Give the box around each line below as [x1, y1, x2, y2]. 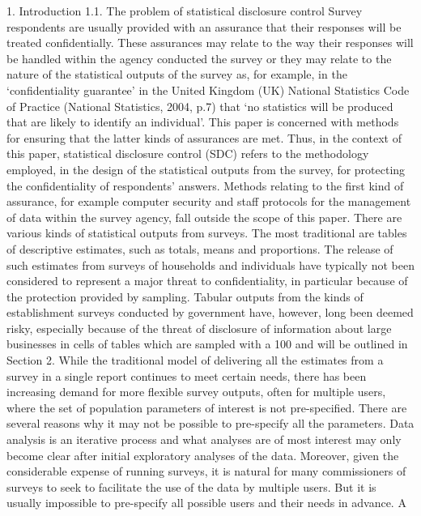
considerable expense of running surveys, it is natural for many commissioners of [6, 463, 406, 480]
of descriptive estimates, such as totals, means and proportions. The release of [6, 240, 393, 257]
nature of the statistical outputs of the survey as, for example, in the [6, 66, 347, 83]
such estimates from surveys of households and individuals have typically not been [6, 256, 415, 273]
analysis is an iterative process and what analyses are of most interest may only [6, 431, 402, 448]
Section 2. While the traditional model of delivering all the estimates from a [6, 352, 384, 369]
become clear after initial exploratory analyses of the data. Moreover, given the [6, 446, 399, 463]
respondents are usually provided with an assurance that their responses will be [6, 18, 402, 35]
